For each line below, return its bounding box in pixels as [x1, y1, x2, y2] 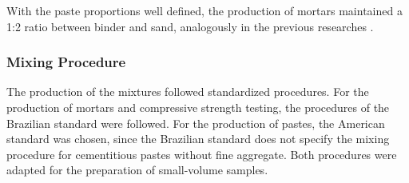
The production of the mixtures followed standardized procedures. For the [6, 83, 369, 100]
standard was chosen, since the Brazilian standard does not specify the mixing [6, 130, 390, 147]
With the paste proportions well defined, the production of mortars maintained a [6, 2, 403, 18]
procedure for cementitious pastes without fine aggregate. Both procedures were [6, 145, 397, 162]
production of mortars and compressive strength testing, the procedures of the [6, 99, 390, 115]
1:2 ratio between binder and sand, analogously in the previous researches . [6, 18, 374, 34]
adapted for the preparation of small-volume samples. [6, 161, 268, 178]
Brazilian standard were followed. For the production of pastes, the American [6, 114, 385, 131]
